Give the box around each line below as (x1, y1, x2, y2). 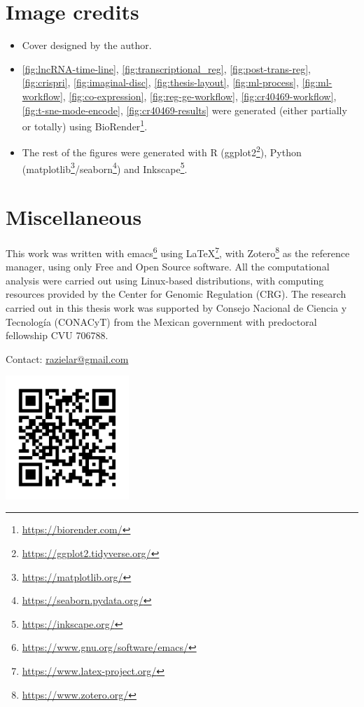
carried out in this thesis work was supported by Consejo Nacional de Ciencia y (6, 301, 347, 315)
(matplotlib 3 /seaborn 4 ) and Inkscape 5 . (22, 159, 188, 176)
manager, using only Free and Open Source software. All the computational (6, 259, 330, 274)
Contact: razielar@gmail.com (6, 351, 129, 366)
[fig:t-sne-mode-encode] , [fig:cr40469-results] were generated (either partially (22, 102, 347, 117)
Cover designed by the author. (22, 38, 152, 53)
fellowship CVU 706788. (6, 328, 108, 343)
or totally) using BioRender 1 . (22, 117, 148, 133)
